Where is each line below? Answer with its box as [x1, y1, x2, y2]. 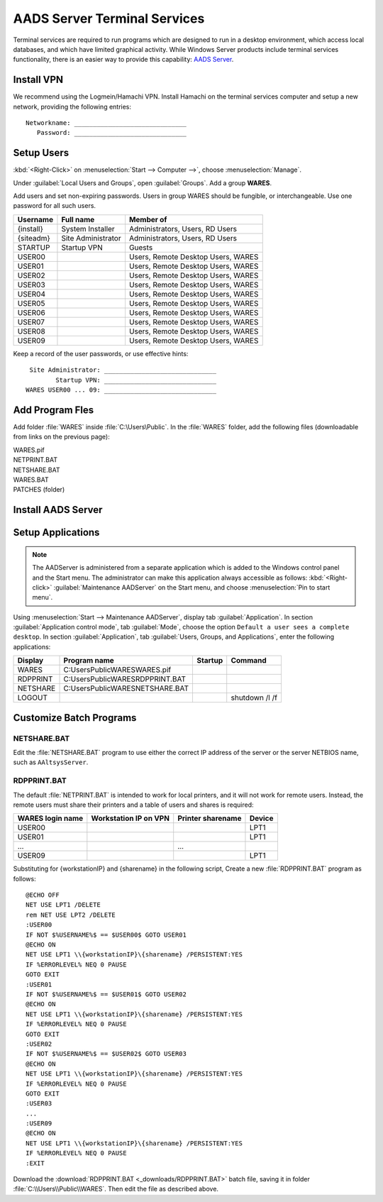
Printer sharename [177, 813, 242, 823]
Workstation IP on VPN [91, 813, 170, 823]
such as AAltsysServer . [13, 758, 89, 766]
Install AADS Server [13, 504, 103, 516]
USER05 [17, 298, 45, 308]
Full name [61, 214, 95, 224]
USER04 [17, 289, 46, 299]
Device [249, 813, 274, 823]
